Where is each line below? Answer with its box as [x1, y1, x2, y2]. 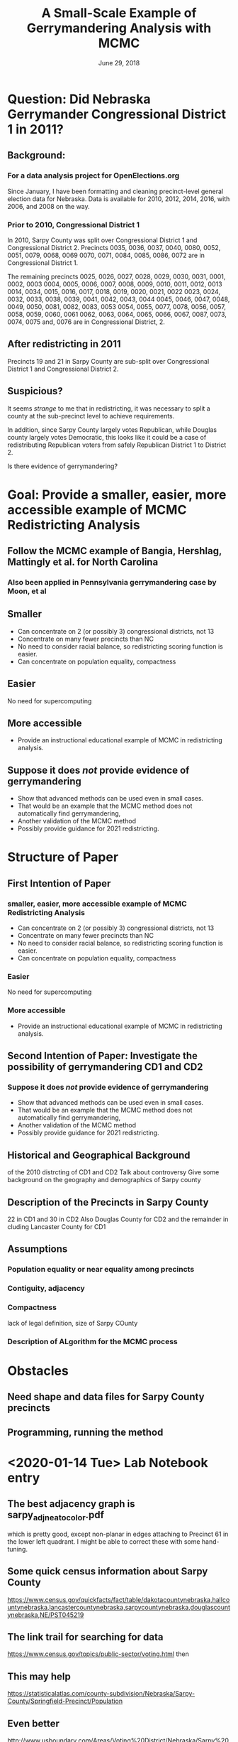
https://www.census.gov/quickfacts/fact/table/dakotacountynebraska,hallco [7, 1595, 230, 1603]
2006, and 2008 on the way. [7, 202, 90, 210]
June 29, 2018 [98, 58, 140, 67]
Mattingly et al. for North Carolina [7, 556, 159, 568]
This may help [7, 1670, 71, 1682]
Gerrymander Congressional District [7, 106, 227, 122]
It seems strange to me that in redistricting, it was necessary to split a [7, 404, 210, 413]
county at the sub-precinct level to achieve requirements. [7, 411, 175, 420]
